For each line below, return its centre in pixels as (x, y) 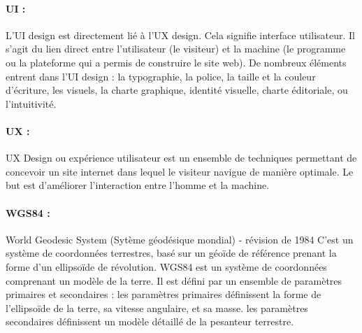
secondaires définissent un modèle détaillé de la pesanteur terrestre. (150, 321)
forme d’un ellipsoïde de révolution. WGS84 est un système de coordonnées (166, 266)
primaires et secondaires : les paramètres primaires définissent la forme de (164, 294)
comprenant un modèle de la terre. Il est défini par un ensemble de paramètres (174, 280)
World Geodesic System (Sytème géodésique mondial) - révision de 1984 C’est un (180, 239)
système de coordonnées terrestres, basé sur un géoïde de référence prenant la (171, 253)
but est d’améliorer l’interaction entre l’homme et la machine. (138, 185)
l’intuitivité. (31, 103)
